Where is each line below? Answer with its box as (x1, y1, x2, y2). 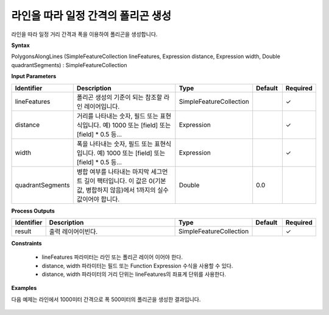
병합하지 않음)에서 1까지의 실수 (85, 186, 169, 194)
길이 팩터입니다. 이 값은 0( (83, 176, 155, 185)
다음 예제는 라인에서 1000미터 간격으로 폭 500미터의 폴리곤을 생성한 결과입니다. (11, 295, 201, 303)
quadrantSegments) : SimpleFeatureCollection (11, 61, 127, 68)
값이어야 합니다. (76, 195, 120, 203)
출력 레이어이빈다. (49, 227, 98, 236)
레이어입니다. (83, 102, 120, 110)
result (15, 226, 32, 235)
